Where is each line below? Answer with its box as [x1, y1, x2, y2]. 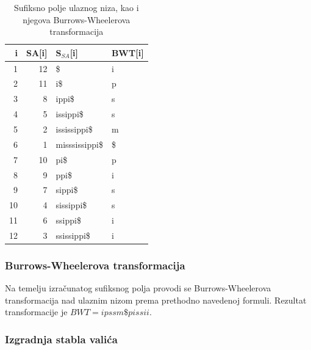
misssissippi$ [55, 137, 103, 150]
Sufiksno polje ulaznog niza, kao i [13, 1, 139, 13]
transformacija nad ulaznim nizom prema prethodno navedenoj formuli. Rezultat [5, 293, 307, 306]
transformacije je [5, 305, 68, 318]
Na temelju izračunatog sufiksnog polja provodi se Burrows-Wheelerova [5, 282, 271, 294]
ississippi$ [55, 123, 93, 135]
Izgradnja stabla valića [5, 331, 118, 346]
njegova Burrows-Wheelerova [23, 13, 130, 26]
